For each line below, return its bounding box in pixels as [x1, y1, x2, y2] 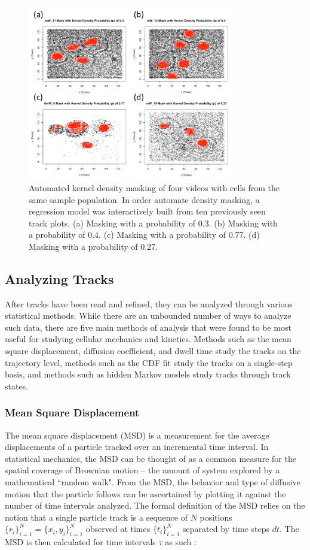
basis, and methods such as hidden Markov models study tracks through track [5, 368, 291, 380]
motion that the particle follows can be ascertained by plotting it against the [5, 487, 286, 500]
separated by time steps [183, 522, 269, 535]
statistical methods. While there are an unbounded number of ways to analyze [5, 309, 291, 322]
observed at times [85, 522, 151, 535]
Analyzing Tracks [5, 269, 114, 288]
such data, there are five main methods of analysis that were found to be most [5, 321, 291, 333]
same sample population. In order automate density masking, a [29, 193, 260, 206]
